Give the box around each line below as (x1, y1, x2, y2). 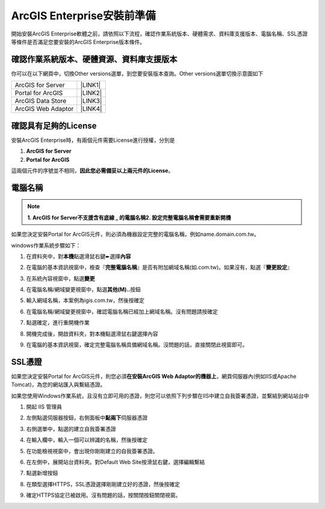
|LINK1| (80, 81, 101, 90)
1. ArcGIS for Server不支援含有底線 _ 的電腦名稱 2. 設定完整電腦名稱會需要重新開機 (27, 214, 231, 221)
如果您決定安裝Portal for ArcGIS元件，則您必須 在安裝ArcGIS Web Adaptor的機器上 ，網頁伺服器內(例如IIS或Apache (11, 372, 297, 380)
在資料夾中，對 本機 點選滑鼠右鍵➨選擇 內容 (26, 253, 131, 260)
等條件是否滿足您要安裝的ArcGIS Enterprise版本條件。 (11, 38, 146, 45)
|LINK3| (80, 97, 102, 105)
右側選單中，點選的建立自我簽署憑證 (26, 425, 116, 433)
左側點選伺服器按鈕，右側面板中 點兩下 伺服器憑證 (26, 414, 147, 421)
